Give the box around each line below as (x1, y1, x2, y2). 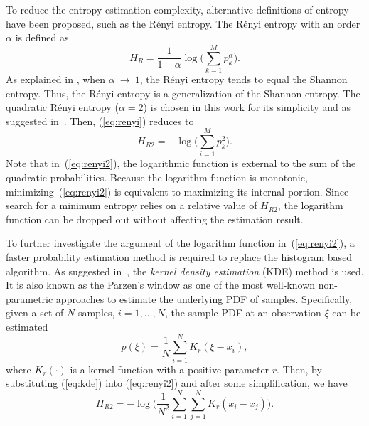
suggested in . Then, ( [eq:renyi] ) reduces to (6, 113, 194, 128)
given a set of (6, 305, 64, 320)
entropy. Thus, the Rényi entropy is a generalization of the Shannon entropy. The (6, 85, 360, 100)
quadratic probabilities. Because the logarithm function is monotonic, (6, 170, 308, 184)
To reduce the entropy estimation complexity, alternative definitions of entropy (6, 2, 349, 16)
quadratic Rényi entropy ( (6, 100, 119, 115)
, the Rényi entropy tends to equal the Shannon (139, 71, 348, 86)
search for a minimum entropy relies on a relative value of (6, 198, 257, 213)
